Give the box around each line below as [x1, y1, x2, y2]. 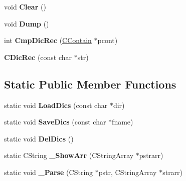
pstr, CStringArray [98, 166, 157, 177]
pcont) [97, 35, 118, 45]
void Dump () [4, 18, 49, 28]
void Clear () [4, 1, 46, 11]
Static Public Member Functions [4, 76, 176, 91]
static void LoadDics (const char [4, 99, 108, 110]
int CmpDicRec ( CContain [4, 35, 92, 45]
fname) [112, 116, 133, 127]
